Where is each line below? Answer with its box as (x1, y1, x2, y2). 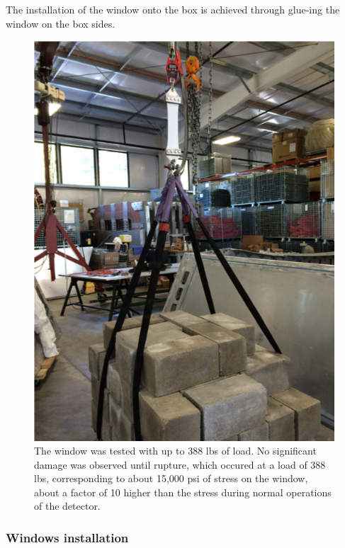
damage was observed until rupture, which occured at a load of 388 (34, 457, 326, 472)
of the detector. (34, 498, 101, 513)
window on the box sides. (6, 16, 115, 30)
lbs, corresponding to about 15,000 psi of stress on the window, (34, 471, 308, 486)
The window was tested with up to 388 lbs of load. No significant (34, 443, 317, 458)
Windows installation (6, 529, 129, 546)
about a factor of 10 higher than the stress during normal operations (34, 484, 332, 499)
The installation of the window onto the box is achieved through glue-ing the (6, 2, 340, 16)
